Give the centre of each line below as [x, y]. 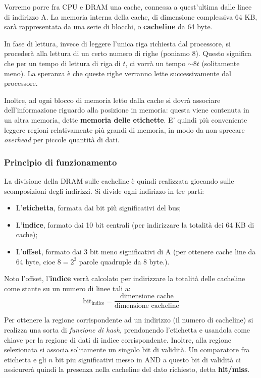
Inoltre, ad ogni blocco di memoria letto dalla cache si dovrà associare [112, 100]
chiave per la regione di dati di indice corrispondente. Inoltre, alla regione [118, 339]
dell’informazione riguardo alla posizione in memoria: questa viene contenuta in [127, 110]
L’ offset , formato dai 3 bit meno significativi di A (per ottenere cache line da [136, 251]
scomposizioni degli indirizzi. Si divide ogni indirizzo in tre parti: [104, 191]
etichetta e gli [25, 359]
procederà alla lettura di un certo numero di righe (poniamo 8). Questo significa [128, 53]
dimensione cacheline [147, 306]
